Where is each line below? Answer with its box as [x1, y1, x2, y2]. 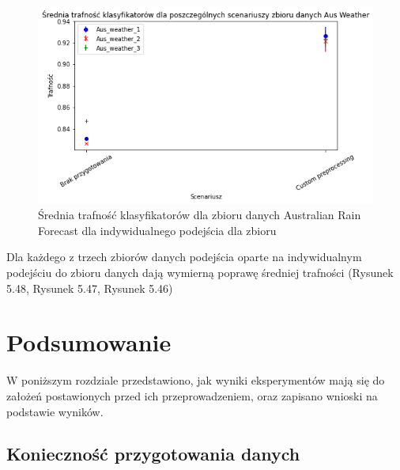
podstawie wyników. [6, 403, 104, 419]
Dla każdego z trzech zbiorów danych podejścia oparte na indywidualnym [6, 248, 362, 265]
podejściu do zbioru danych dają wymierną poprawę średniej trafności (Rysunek [6, 264, 394, 280]
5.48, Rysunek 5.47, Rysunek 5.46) [6, 279, 173, 296]
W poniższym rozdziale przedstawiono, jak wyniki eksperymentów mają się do [6, 372, 385, 389]
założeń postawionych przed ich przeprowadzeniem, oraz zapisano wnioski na [6, 387, 378, 404]
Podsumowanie [6, 326, 172, 358]
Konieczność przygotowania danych [6, 442, 300, 466]
